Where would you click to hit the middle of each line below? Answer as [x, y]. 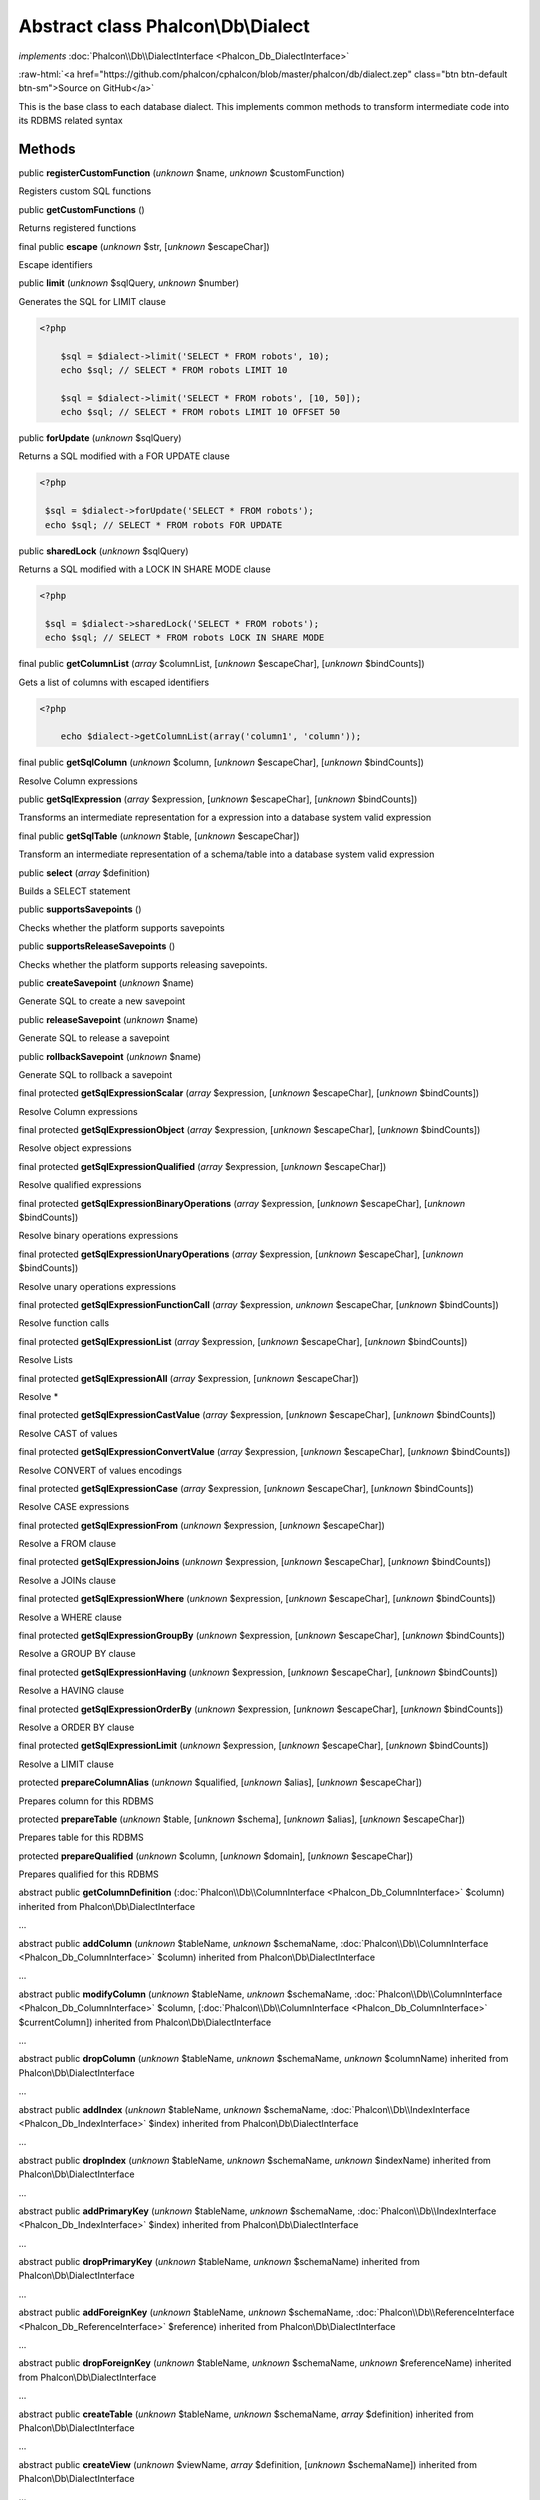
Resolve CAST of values [68, 1433]
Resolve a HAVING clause [71, 1691]
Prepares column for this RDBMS [86, 1801]
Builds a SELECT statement [74, 891]
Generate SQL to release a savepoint [94, 1038]
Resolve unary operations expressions [97, 1286]
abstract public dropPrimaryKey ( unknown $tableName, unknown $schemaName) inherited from [219, 2262]
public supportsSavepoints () [80, 909]
